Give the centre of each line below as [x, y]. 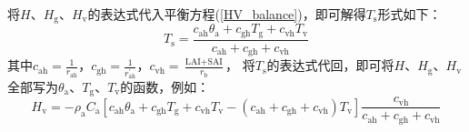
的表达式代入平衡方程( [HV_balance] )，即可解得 [227, 14]
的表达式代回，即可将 [330, 65]
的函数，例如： [165, 86]
